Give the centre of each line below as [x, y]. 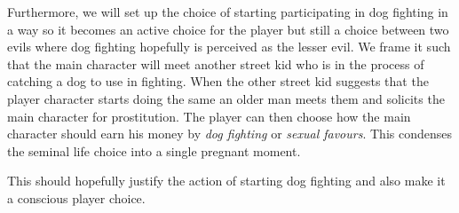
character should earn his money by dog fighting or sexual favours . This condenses [229, 134]
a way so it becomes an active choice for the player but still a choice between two [228, 29]
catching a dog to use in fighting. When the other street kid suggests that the [218, 81]
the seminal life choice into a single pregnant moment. [154, 150]
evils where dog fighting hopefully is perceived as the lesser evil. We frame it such [229, 47]
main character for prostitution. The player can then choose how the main [209, 116]
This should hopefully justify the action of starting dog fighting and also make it [226, 181]
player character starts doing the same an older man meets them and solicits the [226, 98]
